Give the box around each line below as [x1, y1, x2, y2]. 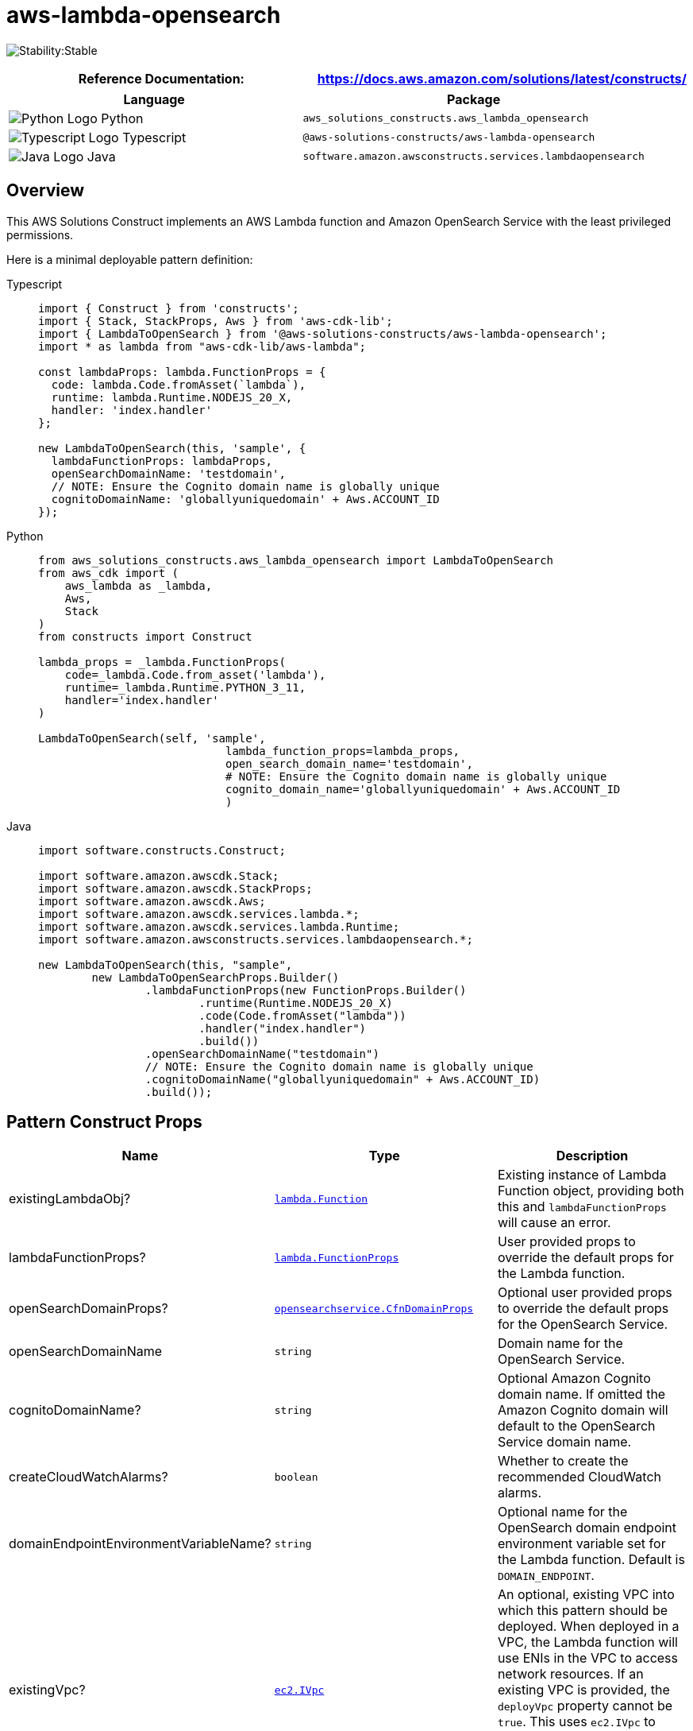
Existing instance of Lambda [497, 1167, 667, 1183]
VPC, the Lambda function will [497, 1634, 678, 1651]
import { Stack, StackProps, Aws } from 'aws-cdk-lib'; [38, 314, 393, 327]
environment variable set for [497, 1535, 666, 1552]
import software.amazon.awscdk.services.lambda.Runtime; [38, 920, 400, 933]
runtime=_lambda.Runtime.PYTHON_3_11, [64, 680, 306, 694]
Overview [6, 180, 85, 201]
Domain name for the [497, 1335, 623, 1352]
